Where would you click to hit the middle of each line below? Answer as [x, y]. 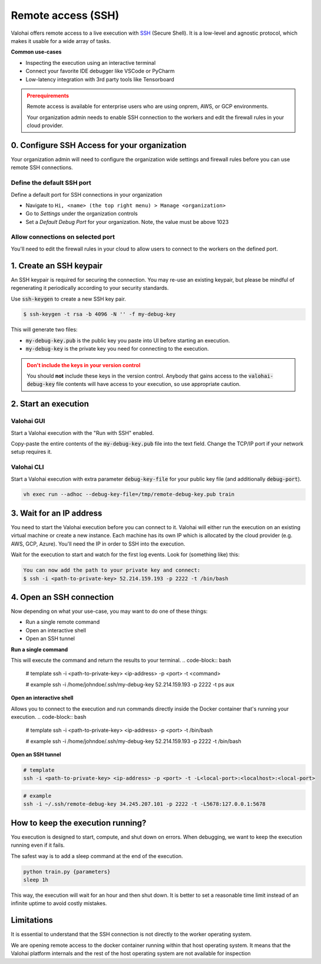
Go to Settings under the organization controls [82, 214]
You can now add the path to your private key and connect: [112, 570]
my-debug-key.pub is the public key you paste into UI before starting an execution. [128, 340]
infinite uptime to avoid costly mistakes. [59, 903]
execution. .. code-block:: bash [49, 717]
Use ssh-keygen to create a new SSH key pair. [68, 299]
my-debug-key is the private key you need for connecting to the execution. [117, 349]
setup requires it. [32, 452]
